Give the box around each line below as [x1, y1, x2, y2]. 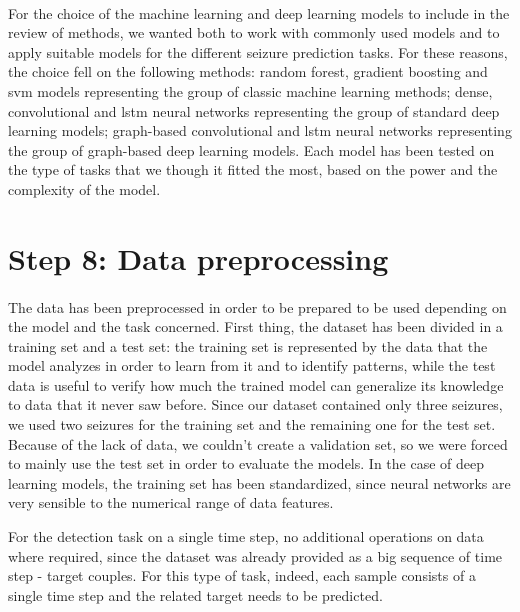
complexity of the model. [8, 178, 161, 199]
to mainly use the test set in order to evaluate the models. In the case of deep [8, 453, 484, 474]
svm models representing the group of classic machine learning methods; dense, [8, 80, 493, 101]
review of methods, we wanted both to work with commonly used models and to [8, 22, 500, 43]
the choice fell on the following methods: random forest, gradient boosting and [8, 61, 488, 82]
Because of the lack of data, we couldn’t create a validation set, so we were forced [8, 433, 508, 454]
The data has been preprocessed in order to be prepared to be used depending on [8, 296, 507, 317]
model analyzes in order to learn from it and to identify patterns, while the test [8, 355, 496, 376]
